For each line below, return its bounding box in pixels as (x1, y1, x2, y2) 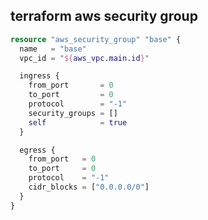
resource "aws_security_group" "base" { (10, 34, 182, 44)
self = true (28, 117, 128, 128)
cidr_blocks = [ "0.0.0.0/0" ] (28, 182, 150, 193)
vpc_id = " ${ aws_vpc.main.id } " (19, 53, 150, 63)
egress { (19, 145, 56, 155)
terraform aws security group (10, 8, 198, 25)
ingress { (19, 71, 60, 81)
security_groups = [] (28, 108, 118, 118)
